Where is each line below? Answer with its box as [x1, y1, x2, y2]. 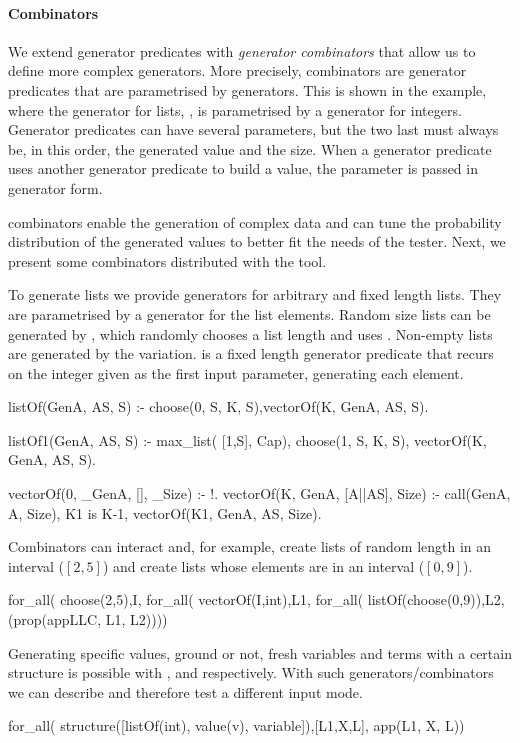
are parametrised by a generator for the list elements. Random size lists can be [8, 303, 491, 324]
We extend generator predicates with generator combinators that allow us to [8, 40, 476, 61]
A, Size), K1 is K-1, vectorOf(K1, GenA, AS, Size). [8, 502, 322, 523]
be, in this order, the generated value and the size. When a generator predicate [8, 138, 492, 159]
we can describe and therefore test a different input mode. [8, 681, 363, 702]
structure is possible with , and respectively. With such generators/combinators [8, 662, 494, 683]
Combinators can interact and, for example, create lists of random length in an [8, 536, 492, 557]
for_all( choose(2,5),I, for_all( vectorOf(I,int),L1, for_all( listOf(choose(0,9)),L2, [8, 589, 505, 610]
